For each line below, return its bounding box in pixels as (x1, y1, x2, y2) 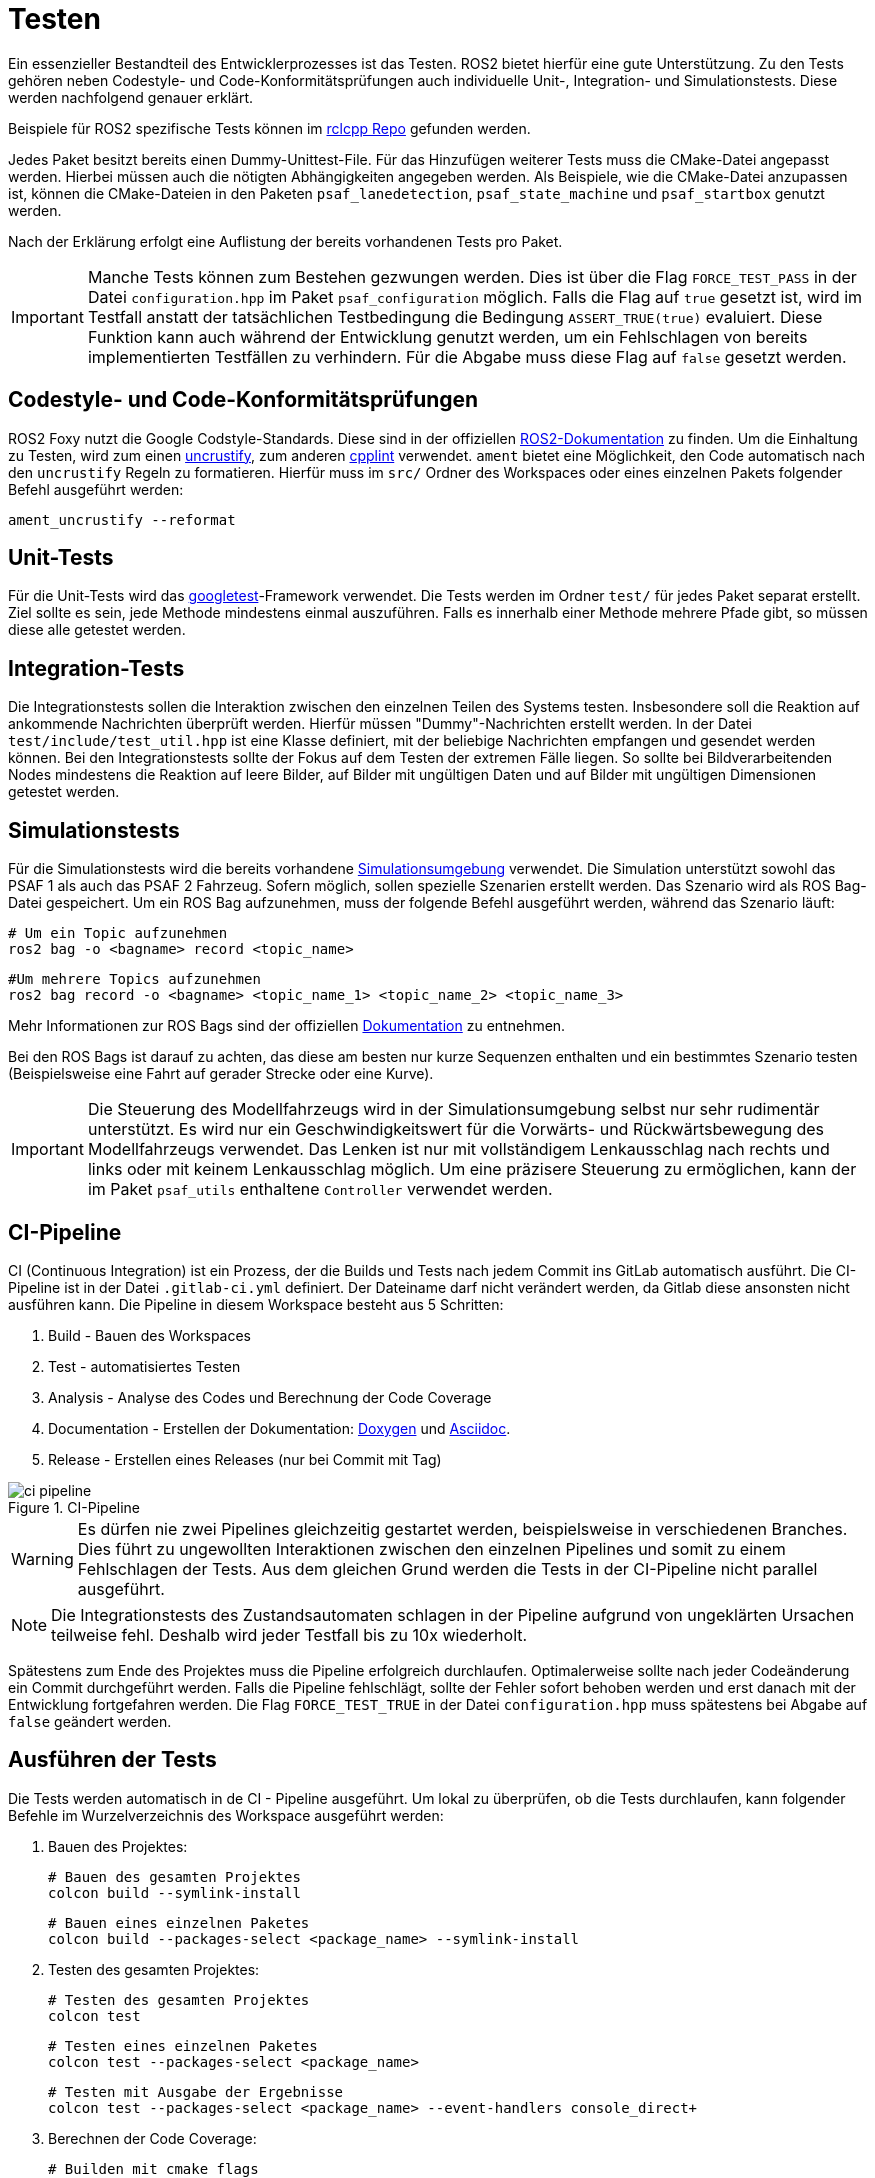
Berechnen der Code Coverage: (48, 2129, 257, 2147)
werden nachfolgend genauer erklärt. (8, 88, 254, 106)
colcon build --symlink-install (48, 1884, 301, 1901)
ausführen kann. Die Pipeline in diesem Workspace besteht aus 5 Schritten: (8, 1295, 504, 1313)
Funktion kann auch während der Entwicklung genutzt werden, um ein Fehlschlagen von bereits (87, 326, 808, 347)
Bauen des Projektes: (48, 1837, 188, 1855)
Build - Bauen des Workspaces (48, 1326, 251, 1344)
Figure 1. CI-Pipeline (8, 1498, 141, 1516)
